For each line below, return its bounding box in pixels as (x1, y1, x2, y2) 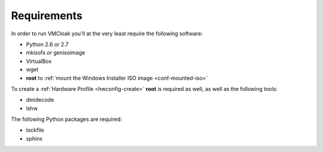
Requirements (11, 9, 83, 22)
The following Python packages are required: (11, 115, 123, 123)
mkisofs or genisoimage (26, 49, 86, 56)
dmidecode (26, 96, 54, 104)
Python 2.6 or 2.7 (26, 41, 69, 48)
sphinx (26, 135, 43, 142)
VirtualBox (26, 57, 52, 65)
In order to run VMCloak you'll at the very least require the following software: (11, 30, 203, 37)
